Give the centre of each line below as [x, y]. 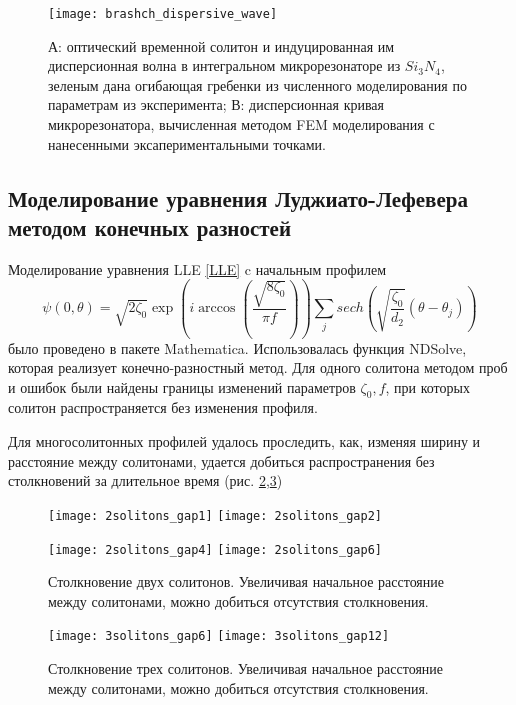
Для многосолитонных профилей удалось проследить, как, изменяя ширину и [244, 441]
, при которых [427, 386]
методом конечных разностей [150, 227]
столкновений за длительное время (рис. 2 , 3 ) [145, 480]
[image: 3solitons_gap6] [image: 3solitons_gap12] [219, 636]
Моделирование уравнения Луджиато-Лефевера [238, 197]
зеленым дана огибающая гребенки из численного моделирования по [257, 84]
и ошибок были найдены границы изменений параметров [182, 386]
